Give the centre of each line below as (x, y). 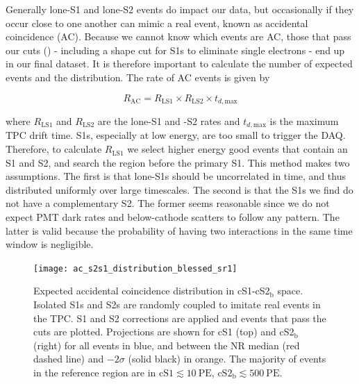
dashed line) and (69, 359)
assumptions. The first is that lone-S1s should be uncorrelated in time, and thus (176, 176)
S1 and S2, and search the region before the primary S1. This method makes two (178, 162)
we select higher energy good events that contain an (237, 149)
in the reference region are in (95, 373)
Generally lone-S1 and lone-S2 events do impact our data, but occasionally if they (180, 9)
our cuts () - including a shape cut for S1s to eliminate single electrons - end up (175, 50)
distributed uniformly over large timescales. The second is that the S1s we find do (179, 189)
